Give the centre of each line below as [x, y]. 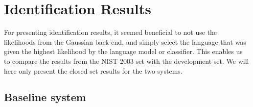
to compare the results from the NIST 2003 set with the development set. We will [126, 61]
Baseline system [45, 97]
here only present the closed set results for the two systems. [93, 70]
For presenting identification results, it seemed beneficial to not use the [111, 32]
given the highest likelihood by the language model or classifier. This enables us [123, 51]
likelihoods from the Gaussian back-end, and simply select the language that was [125, 41]
